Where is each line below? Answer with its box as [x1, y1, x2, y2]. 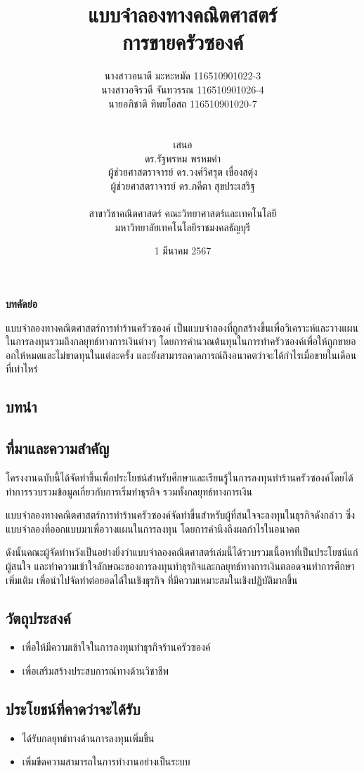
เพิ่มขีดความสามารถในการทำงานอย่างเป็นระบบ [22, 754, 190, 769]
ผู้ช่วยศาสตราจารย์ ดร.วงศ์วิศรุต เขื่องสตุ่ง [108, 164, 258, 179]
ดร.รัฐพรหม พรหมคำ [144, 150, 221, 165]
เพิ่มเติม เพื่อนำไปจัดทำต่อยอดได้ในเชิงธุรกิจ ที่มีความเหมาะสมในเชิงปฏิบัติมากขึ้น [6, 572, 298, 587]
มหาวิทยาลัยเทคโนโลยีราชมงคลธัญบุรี [115, 219, 251, 234]
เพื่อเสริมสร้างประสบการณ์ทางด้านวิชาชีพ [22, 663, 169, 678]
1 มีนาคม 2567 [154, 243, 212, 258]
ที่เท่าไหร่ [6, 361, 38, 376]
